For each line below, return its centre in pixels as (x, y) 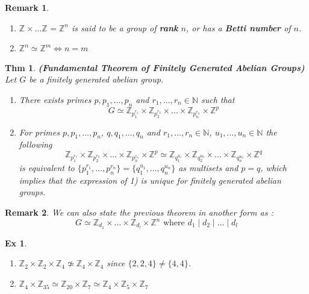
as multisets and (208, 167)
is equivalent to (47, 167)
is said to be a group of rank (125, 27)
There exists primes (55, 99)
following (36, 144)
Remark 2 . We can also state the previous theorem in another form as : (139, 212)
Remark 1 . (27, 7)
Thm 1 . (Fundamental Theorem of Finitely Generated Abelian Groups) (155, 67)
